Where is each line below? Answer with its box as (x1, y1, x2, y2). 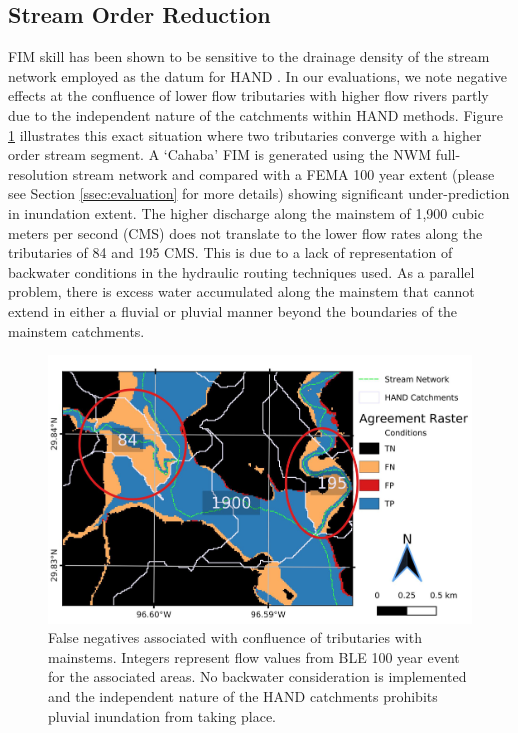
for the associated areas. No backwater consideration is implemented (48, 666, 467, 687)
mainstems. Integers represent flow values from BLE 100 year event (48, 646, 460, 667)
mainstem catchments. (8, 320, 145, 341)
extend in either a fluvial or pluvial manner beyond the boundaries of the (8, 300, 458, 321)
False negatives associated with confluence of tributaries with (48, 627, 422, 648)
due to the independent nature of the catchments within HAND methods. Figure (8, 104, 503, 125)
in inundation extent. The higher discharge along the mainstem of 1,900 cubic (8, 202, 484, 223)
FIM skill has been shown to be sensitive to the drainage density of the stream (8, 46, 490, 67)
